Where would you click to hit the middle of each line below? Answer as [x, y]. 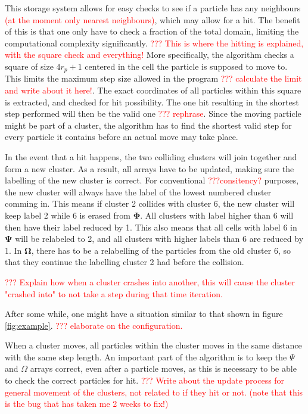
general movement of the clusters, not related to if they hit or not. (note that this [154, 392]
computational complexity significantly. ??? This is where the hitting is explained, [154, 43]
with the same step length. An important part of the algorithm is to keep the [146, 357]
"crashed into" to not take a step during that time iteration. [114, 293]
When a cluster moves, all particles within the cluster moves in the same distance [153, 345]
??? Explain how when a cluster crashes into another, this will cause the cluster [150, 281]
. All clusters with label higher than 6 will [217, 215]
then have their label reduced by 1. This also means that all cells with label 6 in [151, 227]
